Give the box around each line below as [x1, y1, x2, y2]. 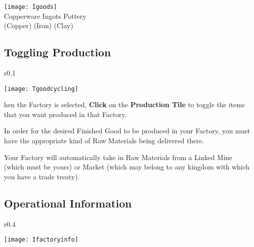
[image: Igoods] [4, 3, 57, 10]
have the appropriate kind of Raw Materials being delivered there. [4, 135, 204, 146]
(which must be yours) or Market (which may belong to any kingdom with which [4, 162, 250, 172]
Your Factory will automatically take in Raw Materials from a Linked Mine [4, 152, 233, 162]
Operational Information [4, 195, 132, 210]
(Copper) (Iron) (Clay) [4, 20, 74, 31]
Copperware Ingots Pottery [4, 10, 86, 21]
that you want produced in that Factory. [4, 109, 127, 119]
